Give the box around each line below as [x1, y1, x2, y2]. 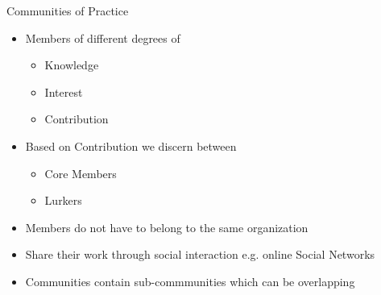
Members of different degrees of [25, 29, 180, 46]
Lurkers [44, 192, 82, 209]
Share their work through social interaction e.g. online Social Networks [25, 246, 375, 263]
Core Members [44, 164, 117, 181]
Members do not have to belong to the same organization [25, 218, 309, 235]
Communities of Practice [6, 2, 129, 19]
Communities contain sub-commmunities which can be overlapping [25, 272, 355, 289]
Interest [44, 83, 83, 100]
